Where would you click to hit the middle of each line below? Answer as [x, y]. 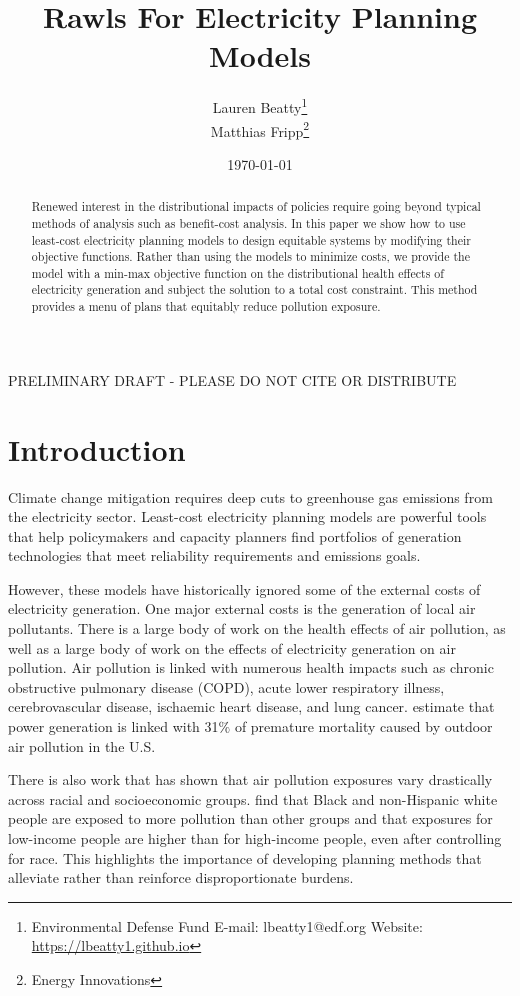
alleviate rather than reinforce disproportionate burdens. [181, 877]
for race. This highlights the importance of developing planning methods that [245, 857]
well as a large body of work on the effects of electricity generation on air [232, 647]
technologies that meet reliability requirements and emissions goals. [214, 555]
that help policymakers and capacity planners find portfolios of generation [235, 535]
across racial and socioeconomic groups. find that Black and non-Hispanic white [253, 798]
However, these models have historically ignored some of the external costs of [244, 588]
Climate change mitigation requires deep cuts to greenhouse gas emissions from [250, 496]
